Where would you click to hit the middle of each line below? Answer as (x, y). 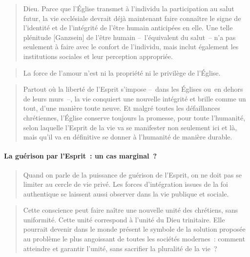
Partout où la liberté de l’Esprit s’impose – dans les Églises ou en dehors (133, 89)
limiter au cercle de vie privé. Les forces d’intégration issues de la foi (125, 184)
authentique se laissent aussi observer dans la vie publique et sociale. (126, 193)
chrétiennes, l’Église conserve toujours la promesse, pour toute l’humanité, (134, 117)
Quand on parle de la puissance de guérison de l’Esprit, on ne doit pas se (133, 174)
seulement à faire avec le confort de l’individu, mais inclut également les (131, 47)
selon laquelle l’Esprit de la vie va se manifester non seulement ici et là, (130, 127)
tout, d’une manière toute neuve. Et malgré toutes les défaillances (122, 108)
